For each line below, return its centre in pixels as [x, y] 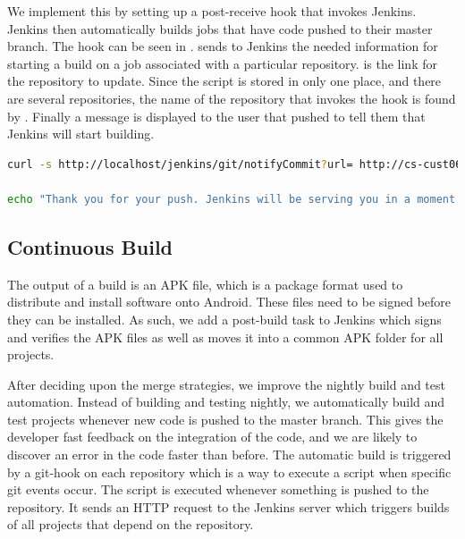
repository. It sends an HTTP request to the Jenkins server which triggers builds [228, 506]
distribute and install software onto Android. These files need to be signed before [229, 302]
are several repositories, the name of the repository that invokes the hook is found [232, 98]
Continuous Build [90, 246]
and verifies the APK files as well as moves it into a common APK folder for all [225, 337]
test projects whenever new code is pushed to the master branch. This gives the [225, 419]
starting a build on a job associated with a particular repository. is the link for [222, 63]
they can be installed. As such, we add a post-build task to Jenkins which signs [224, 319]
